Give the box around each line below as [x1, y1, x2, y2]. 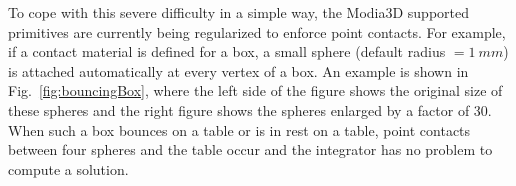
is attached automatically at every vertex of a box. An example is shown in [8, 60, 469, 81]
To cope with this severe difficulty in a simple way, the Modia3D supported [8, 2, 470, 22]
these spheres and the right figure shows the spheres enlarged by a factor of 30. [8, 99, 492, 120]
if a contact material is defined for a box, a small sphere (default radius [8, 41, 446, 62]
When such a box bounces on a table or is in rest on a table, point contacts [8, 119, 471, 140]
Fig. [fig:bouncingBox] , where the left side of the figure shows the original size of [8, 80, 503, 101]
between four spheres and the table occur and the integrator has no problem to [8, 139, 493, 160]
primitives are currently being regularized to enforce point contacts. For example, [8, 21, 506, 42]
